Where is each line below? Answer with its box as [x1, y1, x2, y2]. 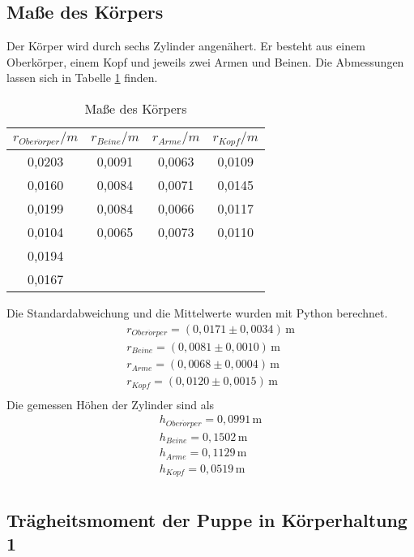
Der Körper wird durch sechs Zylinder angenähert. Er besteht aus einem [6, 37, 365, 54]
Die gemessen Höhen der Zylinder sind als [6, 395, 215, 412]
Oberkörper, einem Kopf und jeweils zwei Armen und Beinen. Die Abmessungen [6, 53, 404, 70]
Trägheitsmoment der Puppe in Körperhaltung [6, 507, 408, 532]
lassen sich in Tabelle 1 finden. [6, 69, 158, 86]
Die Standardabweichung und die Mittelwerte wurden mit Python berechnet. [6, 304, 388, 321]
